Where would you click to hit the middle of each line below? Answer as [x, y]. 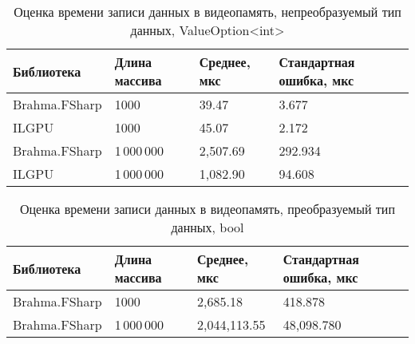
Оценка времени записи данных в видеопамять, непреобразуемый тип [207, 12]
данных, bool [207, 227]
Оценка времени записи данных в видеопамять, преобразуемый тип [207, 209]
